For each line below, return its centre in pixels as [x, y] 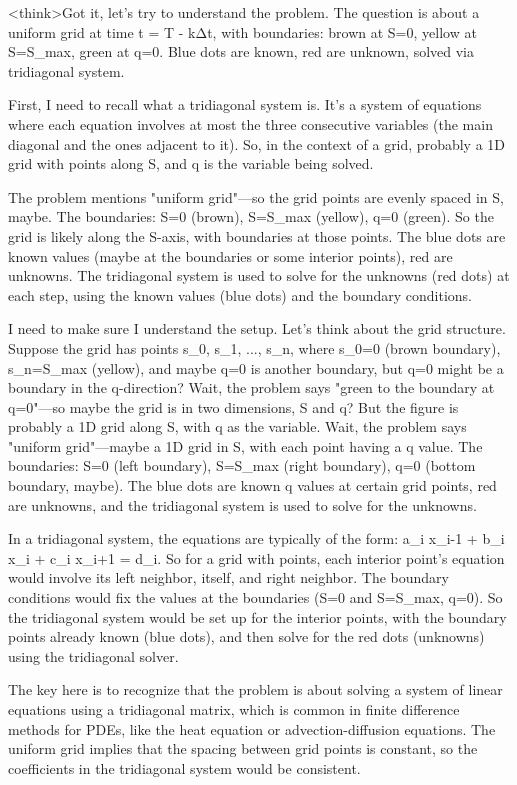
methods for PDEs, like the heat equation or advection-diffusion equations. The [252, 728]
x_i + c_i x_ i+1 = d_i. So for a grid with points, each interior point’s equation [256, 557]
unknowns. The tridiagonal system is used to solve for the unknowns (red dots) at [259, 275]
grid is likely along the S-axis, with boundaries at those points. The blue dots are [257, 235]
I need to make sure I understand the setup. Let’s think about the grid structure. [257, 328]
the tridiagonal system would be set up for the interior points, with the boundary [257, 616]
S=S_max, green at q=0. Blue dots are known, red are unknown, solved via [241, 51]
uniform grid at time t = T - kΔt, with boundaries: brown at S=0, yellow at [242, 31]
